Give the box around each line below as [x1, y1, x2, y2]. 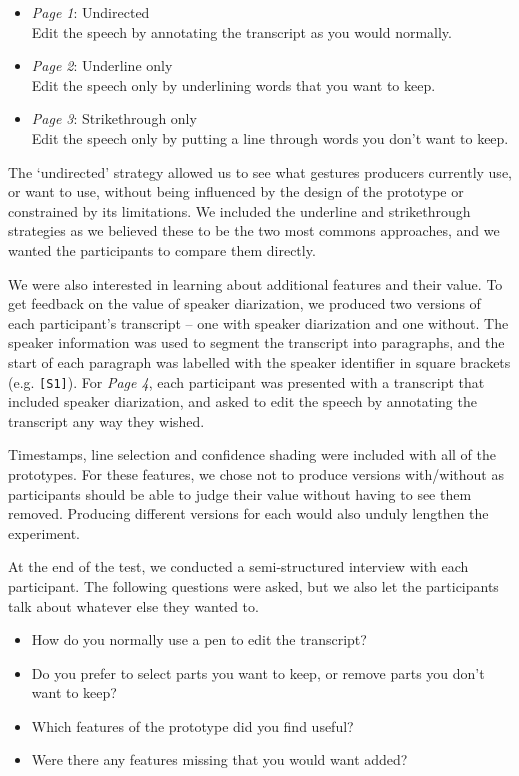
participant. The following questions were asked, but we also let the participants [8, 575, 499, 596]
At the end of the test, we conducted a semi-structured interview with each [8, 556, 469, 577]
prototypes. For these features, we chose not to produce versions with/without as [8, 463, 504, 484]
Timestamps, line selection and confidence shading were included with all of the [8, 444, 496, 465]
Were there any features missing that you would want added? [31, 749, 408, 770]
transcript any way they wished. [8, 410, 205, 431]
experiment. [8, 522, 80, 543]
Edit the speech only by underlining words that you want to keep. [31, 74, 436, 95]
